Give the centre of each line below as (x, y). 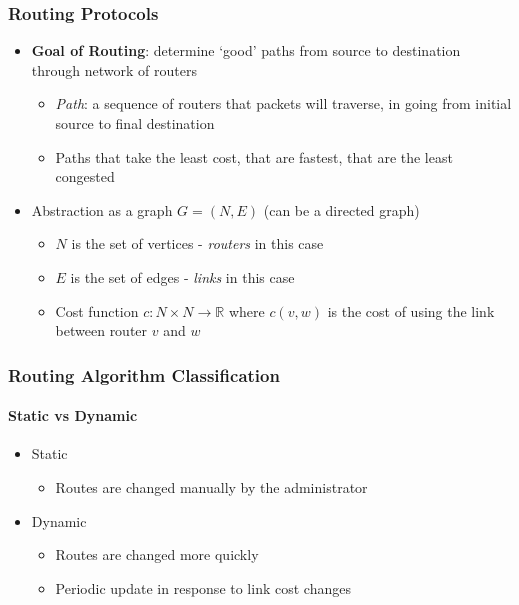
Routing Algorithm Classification (144, 374)
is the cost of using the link (411, 310)
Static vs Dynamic (73, 415)
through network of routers (114, 69)
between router (101, 330)
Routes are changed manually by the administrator (211, 486)
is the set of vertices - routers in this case (197, 243)
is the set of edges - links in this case (182, 276)
